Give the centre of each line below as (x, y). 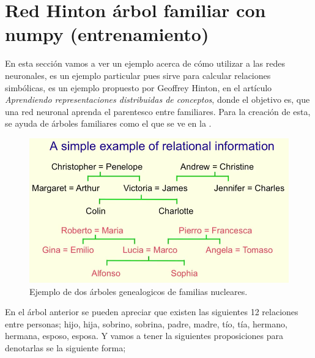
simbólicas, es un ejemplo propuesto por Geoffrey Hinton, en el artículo (139, 87)
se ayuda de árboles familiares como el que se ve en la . (108, 123)
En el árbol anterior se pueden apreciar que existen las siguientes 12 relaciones (152, 312)
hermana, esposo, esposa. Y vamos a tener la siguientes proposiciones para (144, 336)
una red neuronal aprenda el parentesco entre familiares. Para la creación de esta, (158, 111)
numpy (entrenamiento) (107, 34)
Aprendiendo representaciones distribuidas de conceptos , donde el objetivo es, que (157, 99)
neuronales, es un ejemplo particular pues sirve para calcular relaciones (138, 75)
